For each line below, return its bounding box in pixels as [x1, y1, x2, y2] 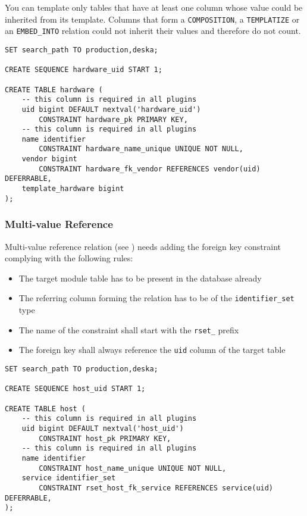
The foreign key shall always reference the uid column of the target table [18, 343, 286, 356]
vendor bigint [21, 155, 77, 164]
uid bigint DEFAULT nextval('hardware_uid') [21, 105, 201, 114]
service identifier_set [21, 474, 116, 483]
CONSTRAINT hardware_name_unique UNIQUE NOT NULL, [39, 145, 243, 154]
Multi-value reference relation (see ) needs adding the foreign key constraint [5, 240, 281, 252]
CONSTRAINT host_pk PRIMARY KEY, [39, 434, 171, 443]
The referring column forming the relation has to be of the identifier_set [18, 292, 295, 304]
